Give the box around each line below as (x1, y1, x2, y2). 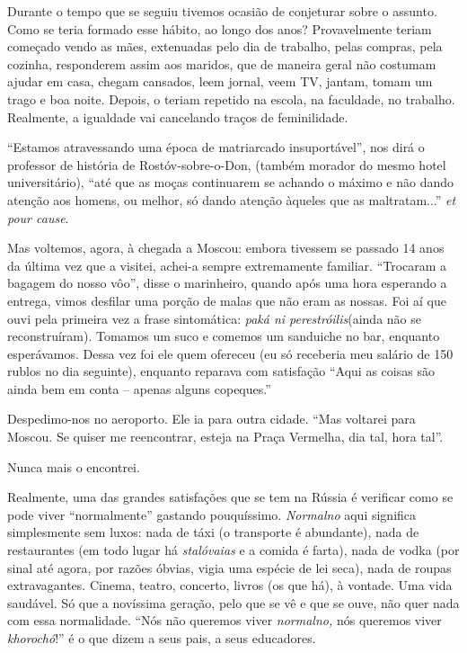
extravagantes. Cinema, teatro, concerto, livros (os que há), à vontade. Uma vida (7, 576, 453, 595)
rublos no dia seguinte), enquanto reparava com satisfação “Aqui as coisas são (7, 362, 435, 380)
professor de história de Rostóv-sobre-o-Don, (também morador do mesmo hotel (7, 155, 446, 174)
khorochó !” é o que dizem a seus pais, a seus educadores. (7, 629, 316, 647)
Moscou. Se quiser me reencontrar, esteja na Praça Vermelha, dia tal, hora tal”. (7, 427, 444, 446)
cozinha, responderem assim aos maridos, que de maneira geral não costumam (7, 54, 436, 73)
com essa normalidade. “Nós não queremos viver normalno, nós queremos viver (7, 611, 442, 630)
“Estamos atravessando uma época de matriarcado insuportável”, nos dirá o (7, 138, 425, 157)
